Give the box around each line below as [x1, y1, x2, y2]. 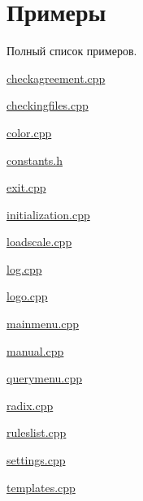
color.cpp [6, 123, 52, 140]
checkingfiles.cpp [6, 97, 89, 114]
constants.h [6, 151, 63, 168]
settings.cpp [6, 451, 66, 469]
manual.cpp [6, 342, 64, 359]
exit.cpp [6, 179, 46, 196]
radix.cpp [6, 396, 54, 413]
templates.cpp [6, 478, 76, 495]
